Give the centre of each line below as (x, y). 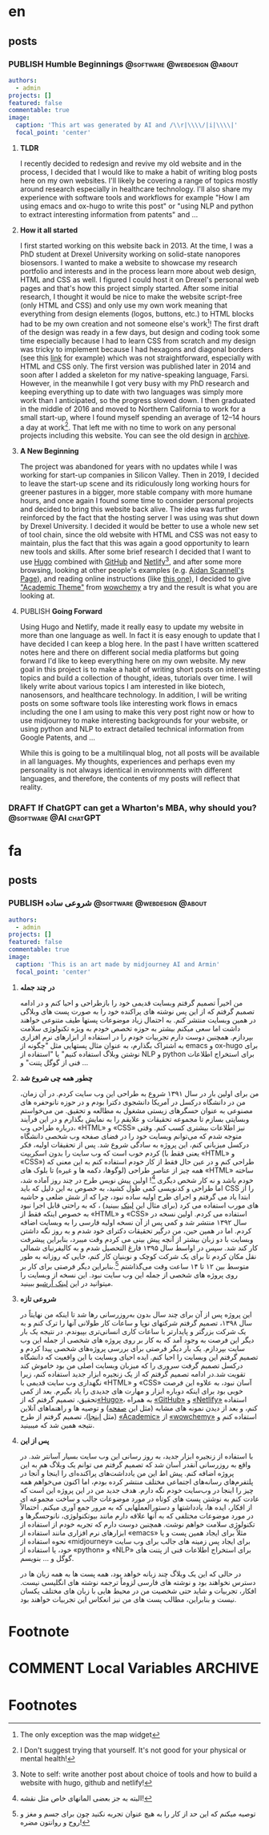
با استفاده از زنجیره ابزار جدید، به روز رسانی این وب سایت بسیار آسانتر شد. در (137, 1456)
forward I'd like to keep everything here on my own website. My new (133, 660)
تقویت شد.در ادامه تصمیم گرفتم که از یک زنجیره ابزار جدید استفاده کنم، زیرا (132, 1373)
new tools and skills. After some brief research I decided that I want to (135, 552)
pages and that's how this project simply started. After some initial (129, 288)
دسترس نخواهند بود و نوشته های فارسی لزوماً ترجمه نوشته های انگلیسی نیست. (138, 1582)
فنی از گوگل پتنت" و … (54, 1062)
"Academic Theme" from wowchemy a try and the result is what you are (139, 587)
